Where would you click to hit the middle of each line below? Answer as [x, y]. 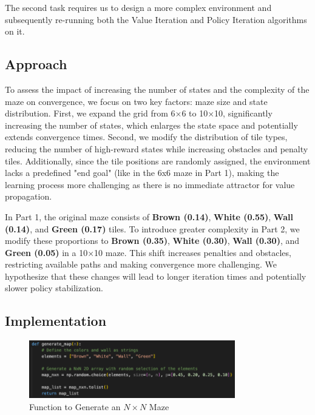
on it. [15, 31]
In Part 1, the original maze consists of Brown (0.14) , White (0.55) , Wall [149, 216]
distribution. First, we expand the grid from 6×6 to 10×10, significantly [139, 113]
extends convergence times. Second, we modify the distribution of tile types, [146, 137]
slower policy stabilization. [54, 288]
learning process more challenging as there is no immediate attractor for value [150, 184]
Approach [36, 64]
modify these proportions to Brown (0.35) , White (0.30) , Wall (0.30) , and [152, 241]
